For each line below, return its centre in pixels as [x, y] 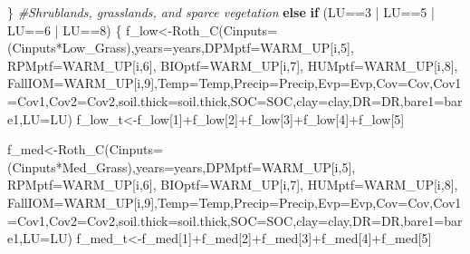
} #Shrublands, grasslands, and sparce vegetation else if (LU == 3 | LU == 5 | [221, 12]
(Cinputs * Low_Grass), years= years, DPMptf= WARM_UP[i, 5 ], [181, 48]
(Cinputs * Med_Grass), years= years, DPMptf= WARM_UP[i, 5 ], [182, 166]
